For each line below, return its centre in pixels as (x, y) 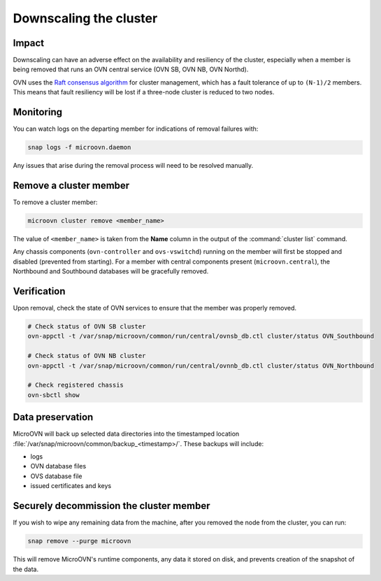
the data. (26, 569)
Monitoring (38, 112)
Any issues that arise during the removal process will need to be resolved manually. (133, 166)
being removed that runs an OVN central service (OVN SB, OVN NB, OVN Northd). (131, 69)
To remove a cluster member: (55, 202)
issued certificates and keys (71, 486)
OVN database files (58, 466)
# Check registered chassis (76, 385)
